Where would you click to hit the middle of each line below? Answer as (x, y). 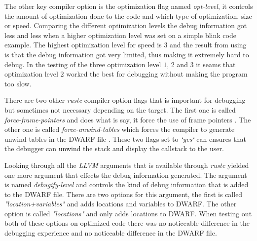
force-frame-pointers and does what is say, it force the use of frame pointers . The (128, 119)
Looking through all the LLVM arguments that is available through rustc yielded (127, 165)
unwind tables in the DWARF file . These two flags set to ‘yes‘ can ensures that (125, 139)
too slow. (18, 83)
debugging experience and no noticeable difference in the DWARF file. (111, 233)
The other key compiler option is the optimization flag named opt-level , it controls (129, 6)
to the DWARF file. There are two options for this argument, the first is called (124, 194)
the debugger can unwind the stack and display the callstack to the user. (114, 148)
